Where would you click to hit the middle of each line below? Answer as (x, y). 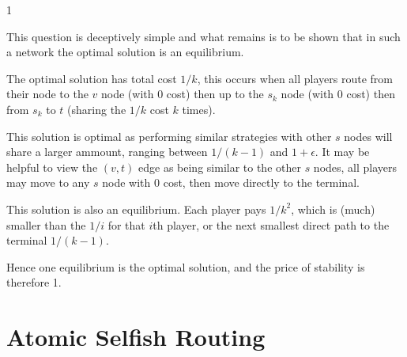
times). (199, 109)
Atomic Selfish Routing (136, 337)
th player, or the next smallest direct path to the (271, 224)
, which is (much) (333, 209)
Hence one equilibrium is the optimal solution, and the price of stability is (186, 266)
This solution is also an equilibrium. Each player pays (136, 209)
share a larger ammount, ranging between (107, 152)
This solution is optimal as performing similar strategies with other (169, 136)
